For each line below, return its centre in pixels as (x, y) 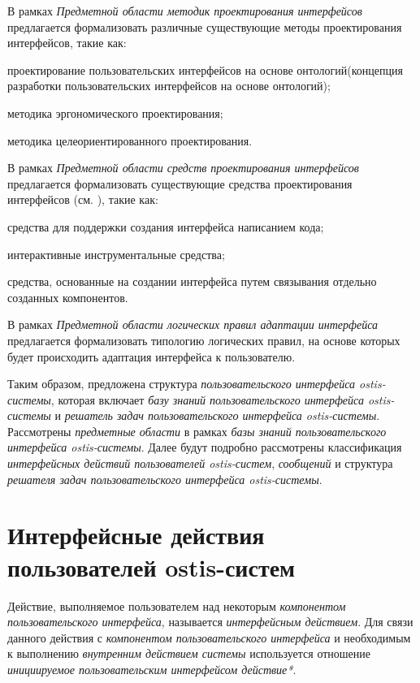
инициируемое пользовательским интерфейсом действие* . (152, 669)
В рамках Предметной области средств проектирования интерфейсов (183, 168)
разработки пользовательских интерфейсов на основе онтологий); (169, 86)
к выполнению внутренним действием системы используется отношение (189, 653)
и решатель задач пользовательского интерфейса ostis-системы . (217, 415)
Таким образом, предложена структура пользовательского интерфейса (182, 384)
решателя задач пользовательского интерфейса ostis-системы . (165, 479)
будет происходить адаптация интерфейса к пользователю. (152, 356)
